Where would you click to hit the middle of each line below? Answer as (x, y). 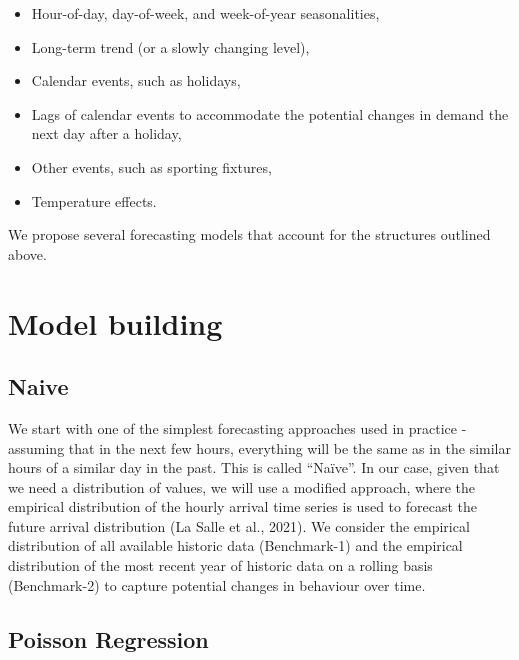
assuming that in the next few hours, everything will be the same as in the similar (260, 447)
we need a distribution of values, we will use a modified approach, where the (241, 486)
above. (27, 253)
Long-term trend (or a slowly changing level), (170, 46)
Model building (115, 322)
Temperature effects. (94, 200)
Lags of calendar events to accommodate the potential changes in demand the (270, 113)
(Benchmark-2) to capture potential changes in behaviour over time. (217, 584)
